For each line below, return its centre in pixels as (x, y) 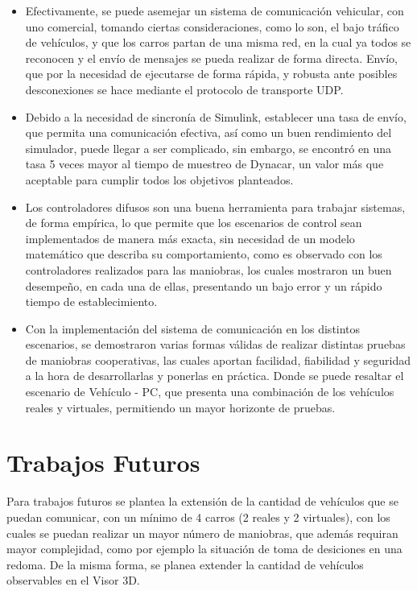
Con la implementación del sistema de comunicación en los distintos (193, 328)
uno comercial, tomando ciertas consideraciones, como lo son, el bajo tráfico (212, 26)
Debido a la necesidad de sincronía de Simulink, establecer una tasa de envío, (216, 116)
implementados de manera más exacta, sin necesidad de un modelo (190, 238)
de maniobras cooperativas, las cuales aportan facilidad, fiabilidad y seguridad (218, 360)
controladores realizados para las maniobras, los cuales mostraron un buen (208, 269)
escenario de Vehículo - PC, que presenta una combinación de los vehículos (210, 392)
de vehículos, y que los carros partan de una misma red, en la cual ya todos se (218, 42)
